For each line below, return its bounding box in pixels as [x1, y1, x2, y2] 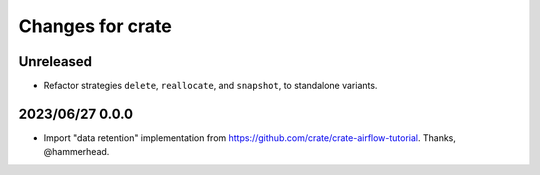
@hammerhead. [43, 146, 110, 158]
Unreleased [18, 53, 93, 70]
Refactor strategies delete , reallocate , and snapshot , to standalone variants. [43, 80, 378, 92]
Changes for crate [18, 15, 172, 37]
